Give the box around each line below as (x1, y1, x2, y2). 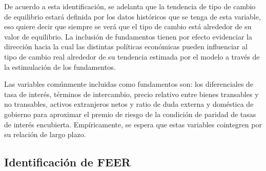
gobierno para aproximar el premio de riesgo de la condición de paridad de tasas (4, 108, 256, 119)
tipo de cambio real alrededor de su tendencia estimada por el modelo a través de (4, 51, 260, 62)
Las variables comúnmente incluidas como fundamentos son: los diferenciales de (4, 79, 254, 89)
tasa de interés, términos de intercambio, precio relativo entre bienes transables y (4, 88, 259, 99)
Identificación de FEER (4, 154, 131, 170)
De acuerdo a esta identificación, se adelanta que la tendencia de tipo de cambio (4, 1, 256, 11)
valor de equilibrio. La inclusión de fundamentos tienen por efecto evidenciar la (4, 31, 252, 42)
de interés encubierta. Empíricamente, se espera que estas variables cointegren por (4, 119, 262, 129)
